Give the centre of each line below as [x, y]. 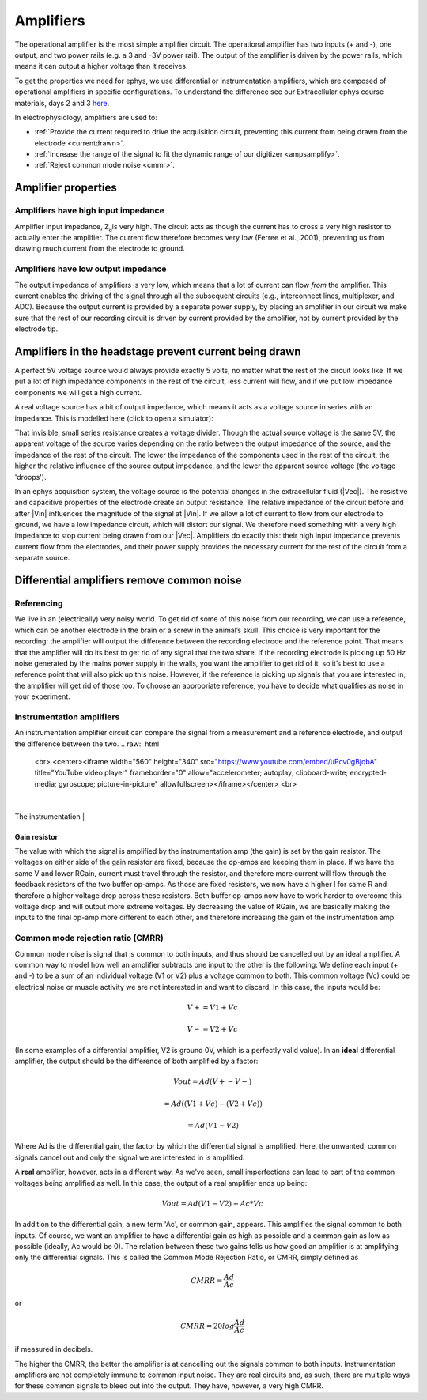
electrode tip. [36, 329]
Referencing [39, 603]
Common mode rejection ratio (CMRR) [89, 938]
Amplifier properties [66, 188]
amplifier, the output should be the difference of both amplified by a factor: [136, 1061]
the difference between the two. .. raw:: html [87, 744]
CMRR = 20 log [208, 1326]
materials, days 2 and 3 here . [62, 103]
